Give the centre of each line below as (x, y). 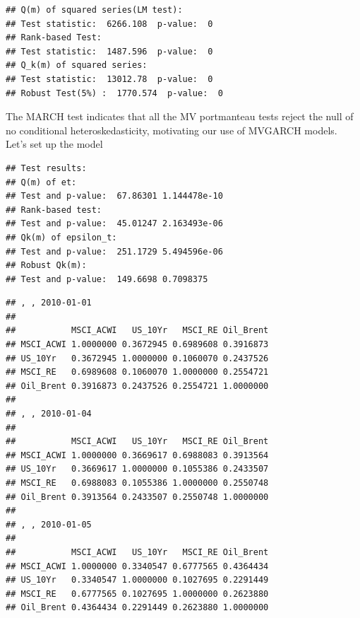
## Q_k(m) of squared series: (77, 65)
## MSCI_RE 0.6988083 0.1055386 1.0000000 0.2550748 (137, 483)
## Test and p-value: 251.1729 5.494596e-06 (114, 251)
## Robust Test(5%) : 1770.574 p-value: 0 (114, 93)
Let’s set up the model (54, 144)
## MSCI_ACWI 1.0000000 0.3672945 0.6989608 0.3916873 (137, 345)
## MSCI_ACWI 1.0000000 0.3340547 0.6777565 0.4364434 (137, 566)
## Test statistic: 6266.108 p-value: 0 (109, 24)
